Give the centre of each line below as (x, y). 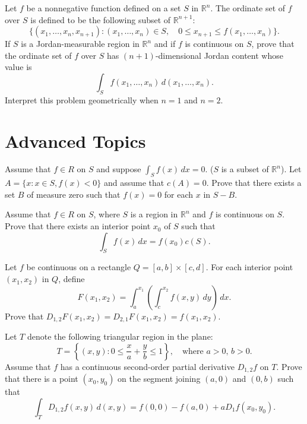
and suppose (119, 169)
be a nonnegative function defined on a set (104, 8)
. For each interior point (249, 267)
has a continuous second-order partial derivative (147, 366)
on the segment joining (159, 379)
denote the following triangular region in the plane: (120, 336)
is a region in (154, 214)
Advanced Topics (75, 140)
